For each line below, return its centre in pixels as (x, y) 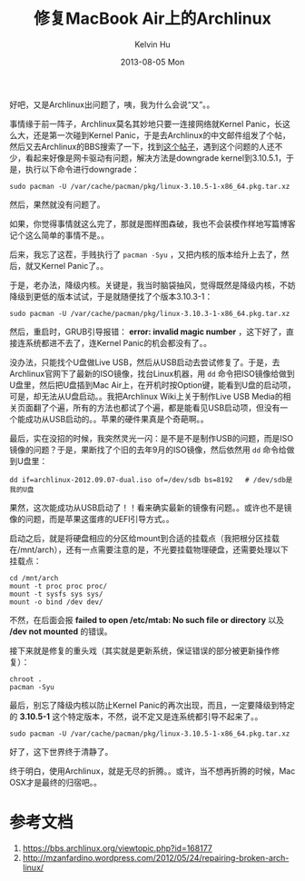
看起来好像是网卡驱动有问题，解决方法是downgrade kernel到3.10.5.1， (156, 158)
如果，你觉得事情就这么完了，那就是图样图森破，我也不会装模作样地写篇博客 (152, 223)
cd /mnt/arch (34, 578)
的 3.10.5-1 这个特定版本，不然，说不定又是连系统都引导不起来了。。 (136, 716)
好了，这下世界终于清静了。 (61, 751)
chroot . (26, 679)
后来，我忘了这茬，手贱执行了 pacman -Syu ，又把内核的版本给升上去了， (145, 254)
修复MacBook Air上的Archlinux (152, 19)
